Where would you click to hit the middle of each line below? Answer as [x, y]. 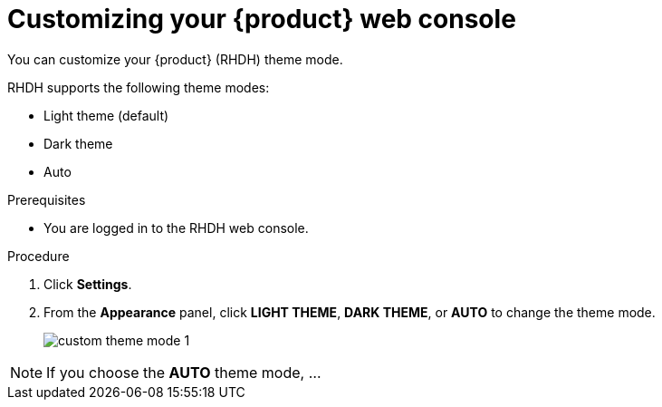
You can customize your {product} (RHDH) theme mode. [175, 59]
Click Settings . [88, 284]
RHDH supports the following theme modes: [139, 87]
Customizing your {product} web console [262, 19]
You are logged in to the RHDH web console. [176, 228]
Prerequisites [47, 199]
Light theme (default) [106, 115]
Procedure [38, 256]
